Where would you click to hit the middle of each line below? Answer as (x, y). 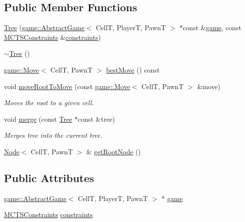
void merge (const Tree (38, 119)
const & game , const (212, 28)
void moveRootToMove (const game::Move (67, 86)
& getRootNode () (114, 151)
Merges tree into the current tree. (53, 135)
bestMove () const (133, 69)
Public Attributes (49, 177)
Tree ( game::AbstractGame (44, 28)
